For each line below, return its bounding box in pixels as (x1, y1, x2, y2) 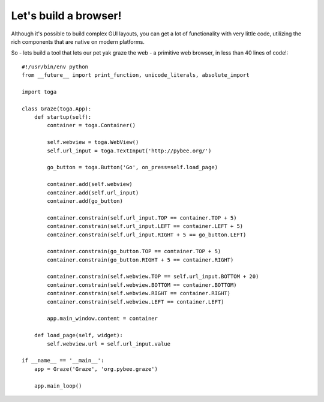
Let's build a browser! (11, 9, 122, 22)
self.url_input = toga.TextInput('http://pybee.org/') (47, 147, 212, 154)
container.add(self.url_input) (47, 189, 139, 196)
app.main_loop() (34, 382, 82, 389)
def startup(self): (34, 114, 92, 121)
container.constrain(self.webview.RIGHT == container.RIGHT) (47, 290, 231, 297)
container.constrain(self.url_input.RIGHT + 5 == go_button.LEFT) (47, 231, 247, 238)
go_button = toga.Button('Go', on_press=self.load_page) (47, 164, 218, 171)
